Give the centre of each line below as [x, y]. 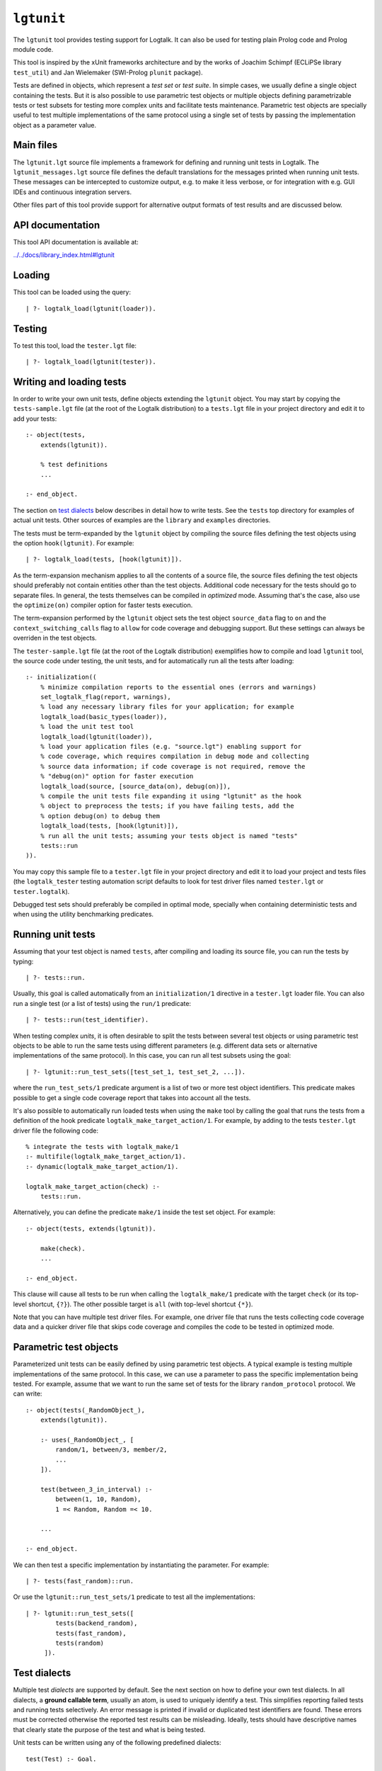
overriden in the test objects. [55, 638]
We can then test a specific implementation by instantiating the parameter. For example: [141, 1565]
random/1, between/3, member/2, [111, 1450]
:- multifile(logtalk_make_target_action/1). [106, 1157]
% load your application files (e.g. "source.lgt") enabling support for [171, 747]
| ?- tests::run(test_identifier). [87, 1020]
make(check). [63, 1248]
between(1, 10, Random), [98, 1499]
